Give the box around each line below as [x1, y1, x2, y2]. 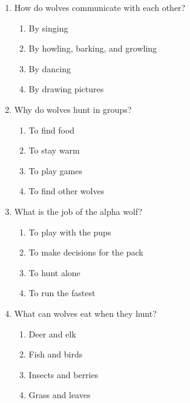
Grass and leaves [28, 388, 91, 401]
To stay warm [28, 144, 80, 157]
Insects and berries [28, 368, 99, 381]
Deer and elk [28, 327, 76, 340]
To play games [28, 164, 82, 177]
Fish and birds [28, 348, 83, 361]
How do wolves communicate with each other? [14, 1, 186, 13]
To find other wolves [28, 185, 105, 197]
